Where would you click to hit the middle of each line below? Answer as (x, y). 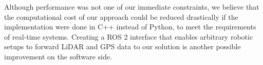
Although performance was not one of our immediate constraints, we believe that (132, 7)
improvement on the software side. (58, 56)
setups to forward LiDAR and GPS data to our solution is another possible (123, 46)
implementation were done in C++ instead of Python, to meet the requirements (130, 27)
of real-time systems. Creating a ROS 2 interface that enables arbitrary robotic (129, 36)
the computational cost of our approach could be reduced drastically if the (121, 17)
